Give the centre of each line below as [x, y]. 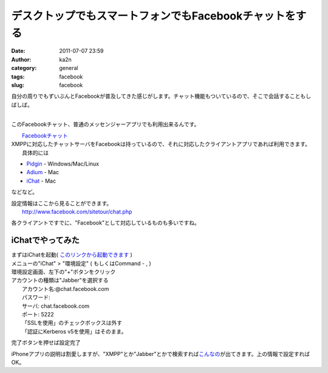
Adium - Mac [43, 172]
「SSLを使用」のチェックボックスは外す [72, 323]
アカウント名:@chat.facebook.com [66, 288]
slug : [18, 85]
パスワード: [36, 298]
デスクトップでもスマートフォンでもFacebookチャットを [153, 16]
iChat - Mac [41, 181]
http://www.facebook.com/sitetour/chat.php [77, 211]
